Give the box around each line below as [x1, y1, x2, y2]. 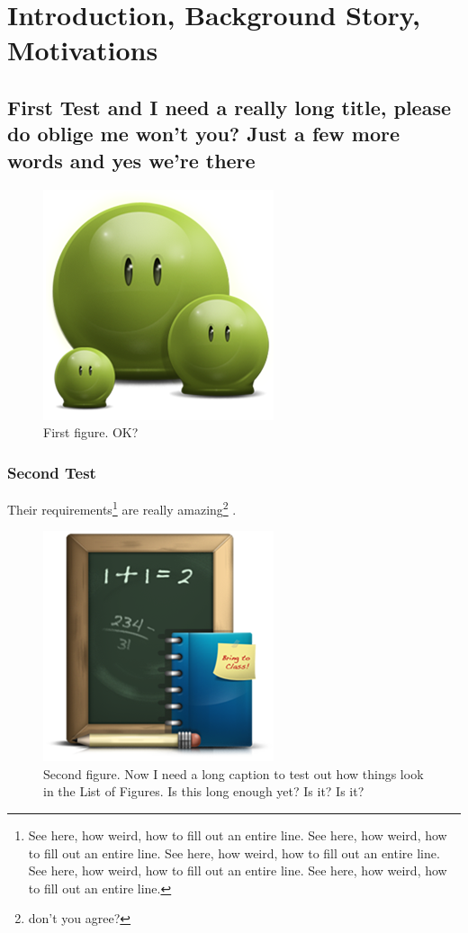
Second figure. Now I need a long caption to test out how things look [43, 764, 424, 783]
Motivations [7, 31, 158, 68]
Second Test [7, 461, 96, 483]
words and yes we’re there [7, 146, 256, 174]
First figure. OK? [43, 423, 139, 442]
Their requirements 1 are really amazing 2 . [7, 497, 237, 518]
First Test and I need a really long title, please [7, 93, 452, 121]
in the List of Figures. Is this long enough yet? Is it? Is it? [43, 782, 364, 801]
